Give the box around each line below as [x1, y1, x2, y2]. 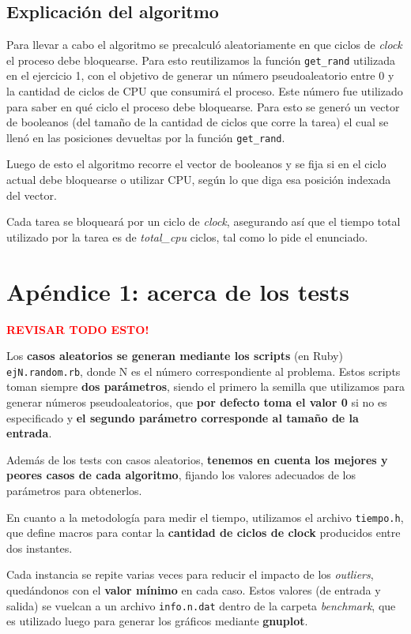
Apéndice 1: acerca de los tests [6, 275, 349, 307]
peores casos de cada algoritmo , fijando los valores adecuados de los [6, 467, 356, 483]
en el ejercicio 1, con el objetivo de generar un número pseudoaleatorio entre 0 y [6, 67, 394, 84]
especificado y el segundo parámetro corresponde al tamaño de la [6, 409, 359, 426]
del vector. [6, 186, 57, 203]
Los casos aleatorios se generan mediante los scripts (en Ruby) [6, 347, 343, 364]
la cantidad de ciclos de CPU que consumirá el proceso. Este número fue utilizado [6, 83, 403, 99]
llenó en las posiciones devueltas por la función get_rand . [6, 129, 285, 145]
